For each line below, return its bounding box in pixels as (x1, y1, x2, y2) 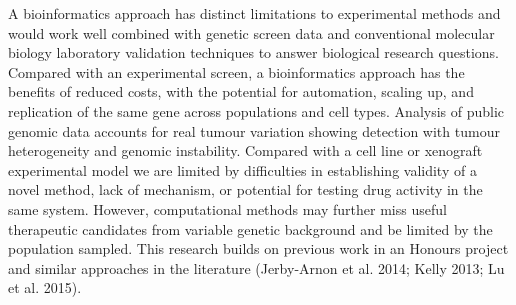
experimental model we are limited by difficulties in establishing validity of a (8, 159, 477, 180)
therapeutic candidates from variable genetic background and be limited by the (8, 218, 493, 239)
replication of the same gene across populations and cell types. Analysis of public (8, 100, 505, 121)
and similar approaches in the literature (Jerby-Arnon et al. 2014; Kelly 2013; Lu (8, 257, 505, 278)
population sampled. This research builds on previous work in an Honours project (8, 238, 509, 259)
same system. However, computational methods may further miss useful (8, 198, 447, 219)
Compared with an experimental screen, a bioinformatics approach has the (8, 61, 465, 82)
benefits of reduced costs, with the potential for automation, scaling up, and (8, 81, 474, 102)
